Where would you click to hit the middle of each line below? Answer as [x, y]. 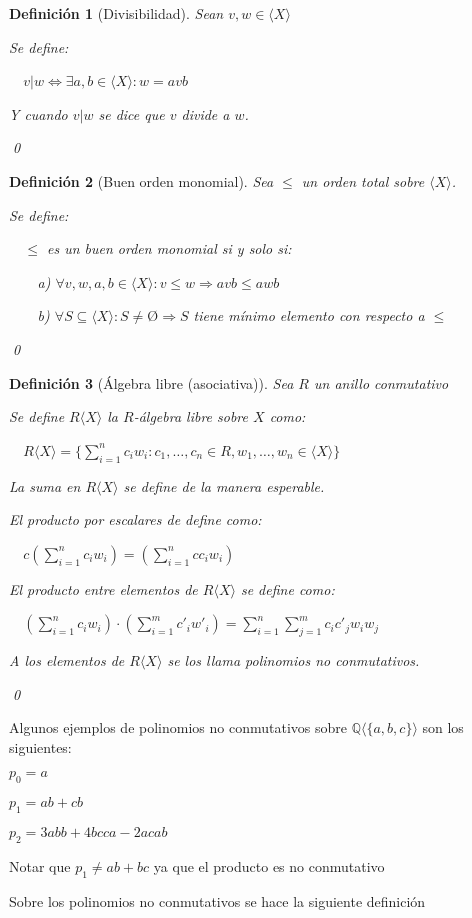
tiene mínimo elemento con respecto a [309, 315]
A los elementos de [67, 660]
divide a [205, 113]
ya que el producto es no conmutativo [269, 865]
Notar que [40, 865]
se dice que [131, 113]
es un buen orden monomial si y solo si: [169, 248]
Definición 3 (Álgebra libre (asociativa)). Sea [151, 382]
